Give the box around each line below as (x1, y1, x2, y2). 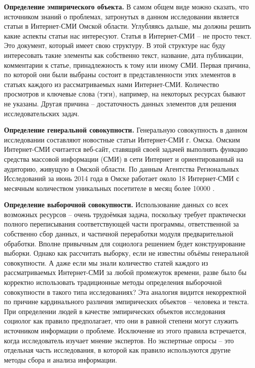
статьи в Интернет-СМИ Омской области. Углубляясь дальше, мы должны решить (4, 21, 251, 31)
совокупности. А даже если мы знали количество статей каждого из (4, 257, 208, 268)
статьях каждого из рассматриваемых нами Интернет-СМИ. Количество (4, 79, 219, 89)
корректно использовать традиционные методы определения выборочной (4, 277, 222, 287)
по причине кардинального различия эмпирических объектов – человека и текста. (4, 296, 249, 307)
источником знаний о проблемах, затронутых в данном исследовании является (4, 11, 239, 21)
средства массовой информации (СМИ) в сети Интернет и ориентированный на (4, 153, 243, 164)
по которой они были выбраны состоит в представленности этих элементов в (4, 69, 236, 80)
